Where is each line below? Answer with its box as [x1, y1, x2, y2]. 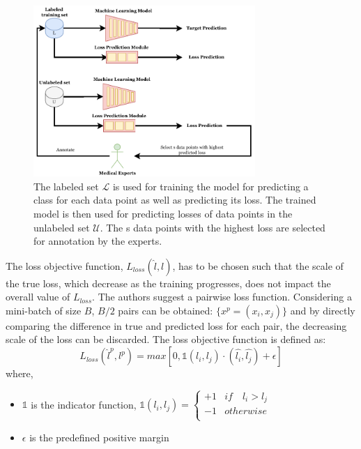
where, [6, 366, 33, 381]
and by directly [290, 303, 355, 317]
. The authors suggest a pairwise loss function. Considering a [92, 289, 352, 304]
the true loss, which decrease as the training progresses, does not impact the [6, 275, 331, 290]
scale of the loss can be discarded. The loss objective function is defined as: [6, 332, 326, 347]
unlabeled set [33, 220, 90, 234]
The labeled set [33, 178, 99, 193]
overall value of [6, 289, 70, 304]
